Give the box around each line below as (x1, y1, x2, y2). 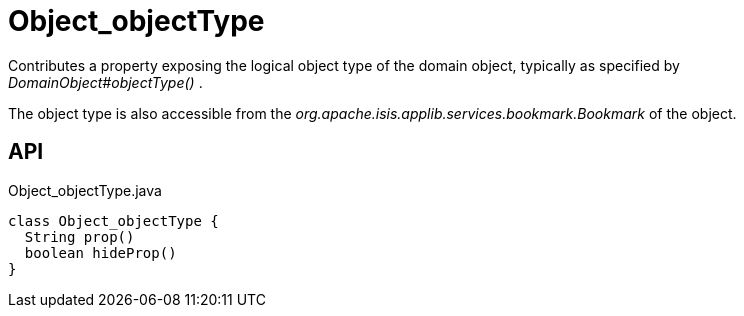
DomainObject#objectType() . (8, 73, 203, 91)
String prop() (24, 228, 135, 245)
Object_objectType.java (8, 181, 162, 199)
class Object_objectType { (8, 212, 219, 229)
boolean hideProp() (24, 244, 177, 261)
